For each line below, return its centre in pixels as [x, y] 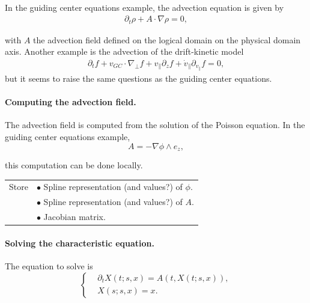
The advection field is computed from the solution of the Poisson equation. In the [155, 125]
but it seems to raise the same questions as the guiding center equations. [138, 78]
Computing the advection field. [71, 102]
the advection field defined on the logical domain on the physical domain [167, 39]
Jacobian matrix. [74, 217]
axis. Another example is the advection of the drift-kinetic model [124, 51]
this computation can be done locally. [74, 165]
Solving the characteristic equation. [80, 243]
